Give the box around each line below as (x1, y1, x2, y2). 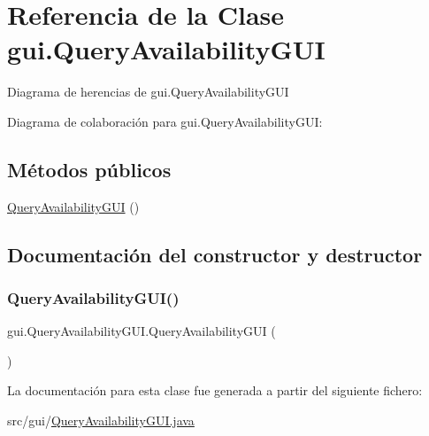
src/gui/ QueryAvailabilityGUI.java (7, 411, 195, 430)
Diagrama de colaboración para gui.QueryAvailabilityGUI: (7, 112, 323, 130)
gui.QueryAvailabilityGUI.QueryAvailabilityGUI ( (7, 322, 276, 340)
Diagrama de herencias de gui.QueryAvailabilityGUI (7, 82, 289, 101)
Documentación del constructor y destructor (7, 240, 423, 268)
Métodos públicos (7, 155, 172, 183)
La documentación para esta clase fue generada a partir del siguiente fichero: (7, 381, 423, 400)
